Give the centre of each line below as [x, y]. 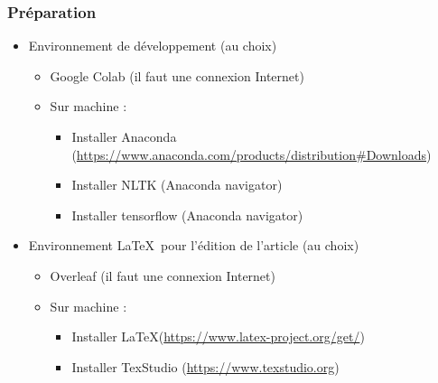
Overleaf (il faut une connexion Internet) [163, 275]
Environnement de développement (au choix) [153, 46]
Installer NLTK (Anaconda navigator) [177, 185]
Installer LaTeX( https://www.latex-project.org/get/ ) [218, 336]
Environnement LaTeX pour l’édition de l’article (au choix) [194, 245]
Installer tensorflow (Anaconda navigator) [187, 215]
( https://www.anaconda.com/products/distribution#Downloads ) [252, 154]
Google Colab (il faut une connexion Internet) [177, 75]
